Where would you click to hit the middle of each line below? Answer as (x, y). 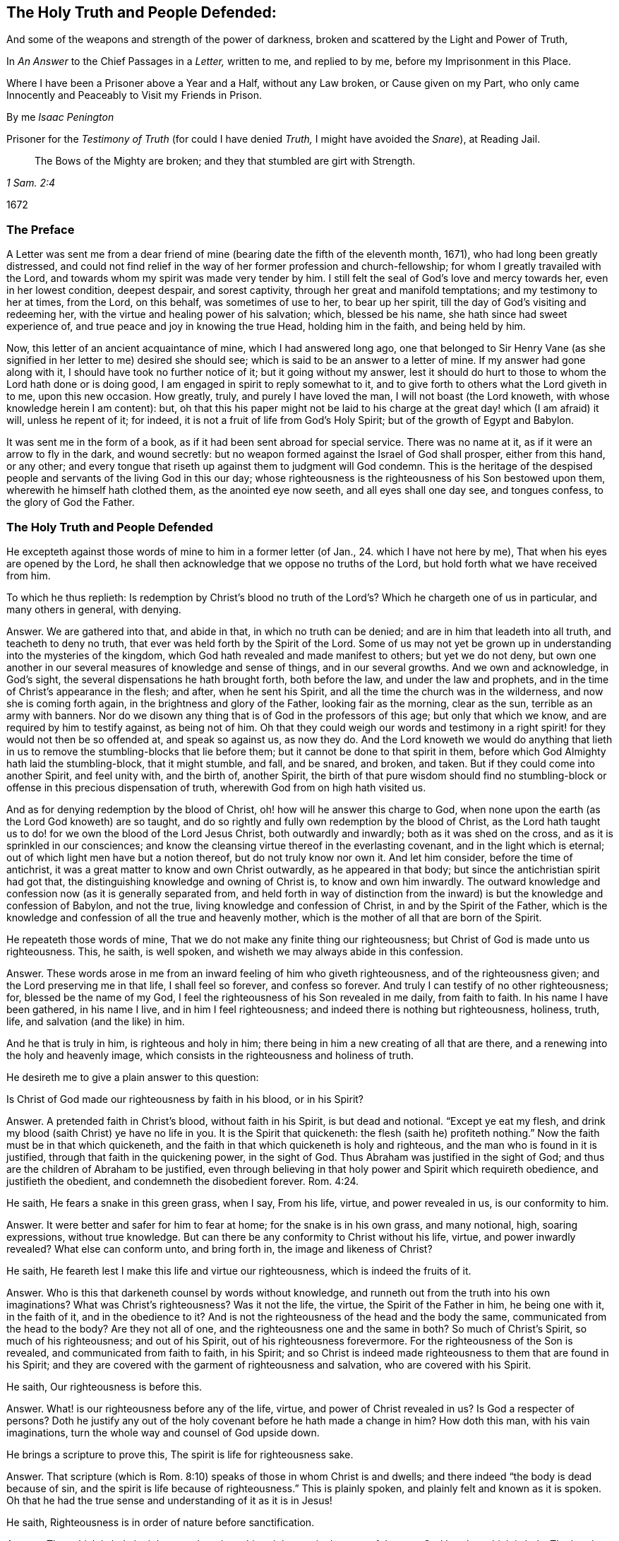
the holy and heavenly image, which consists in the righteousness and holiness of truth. (210, 1055)
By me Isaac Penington (60, 117)
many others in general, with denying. (94, 609)
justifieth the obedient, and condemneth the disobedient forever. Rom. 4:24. (183, 1181)
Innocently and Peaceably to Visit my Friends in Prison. (134, 95)
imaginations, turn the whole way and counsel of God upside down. (163, 1432)
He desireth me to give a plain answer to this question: (133, 1077)
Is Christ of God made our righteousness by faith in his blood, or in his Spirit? (185, 1099)
